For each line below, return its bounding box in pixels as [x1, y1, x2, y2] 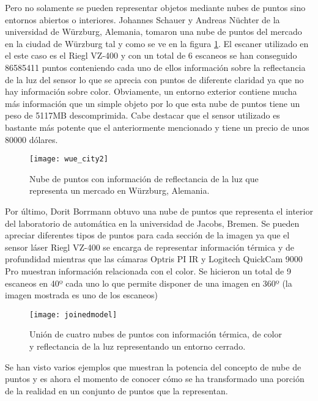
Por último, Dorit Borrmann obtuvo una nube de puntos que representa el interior [5, 204, 313, 217]
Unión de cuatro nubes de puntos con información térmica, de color [29, 328, 282, 340]
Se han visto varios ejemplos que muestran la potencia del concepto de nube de [5, 360, 301, 373]
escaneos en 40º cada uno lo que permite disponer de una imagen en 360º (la [5, 276, 292, 289]
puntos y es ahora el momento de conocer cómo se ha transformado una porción [5, 372, 305, 385]
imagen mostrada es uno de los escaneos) [5, 289, 158, 301]
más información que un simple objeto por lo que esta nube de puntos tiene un [5, 97, 300, 109]
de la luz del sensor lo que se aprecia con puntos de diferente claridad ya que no [5, 73, 304, 86]
